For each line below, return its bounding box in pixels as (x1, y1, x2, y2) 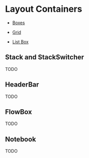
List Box (12, 38, 29, 45)
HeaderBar (5, 80, 39, 89)
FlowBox (5, 107, 32, 116)
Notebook (5, 135, 36, 143)
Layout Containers (5, 3, 83, 15)
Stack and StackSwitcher (5, 53, 85, 62)
